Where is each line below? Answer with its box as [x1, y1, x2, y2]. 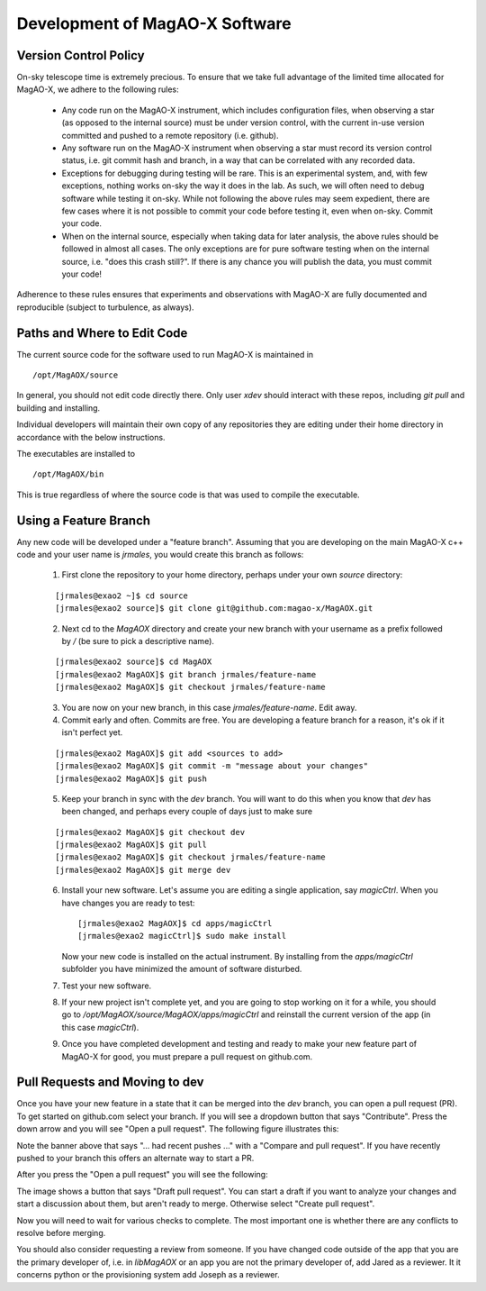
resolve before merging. [16, 1227, 106, 1238]
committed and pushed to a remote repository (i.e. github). [61, 130, 279, 141]
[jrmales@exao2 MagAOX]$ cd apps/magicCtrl [77, 919, 273, 929]
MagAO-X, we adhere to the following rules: [16, 84, 179, 95]
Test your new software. [61, 980, 152, 991]
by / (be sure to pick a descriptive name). [61, 635, 215, 646]
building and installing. [16, 402, 101, 414]
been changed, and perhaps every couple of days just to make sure [61, 806, 313, 817]
